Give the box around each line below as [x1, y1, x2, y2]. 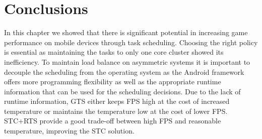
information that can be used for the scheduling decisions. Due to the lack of [4, 86, 241, 96]
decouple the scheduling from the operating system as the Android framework [4, 66, 244, 77]
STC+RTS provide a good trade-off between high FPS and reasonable [4, 115, 221, 126]
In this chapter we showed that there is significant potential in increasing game [4, 27, 248, 38]
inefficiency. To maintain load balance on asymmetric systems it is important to [4, 56, 250, 67]
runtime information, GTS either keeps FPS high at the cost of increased [4, 96, 230, 106]
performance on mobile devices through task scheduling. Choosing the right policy [4, 37, 258, 47]
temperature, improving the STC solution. [4, 125, 135, 136]
